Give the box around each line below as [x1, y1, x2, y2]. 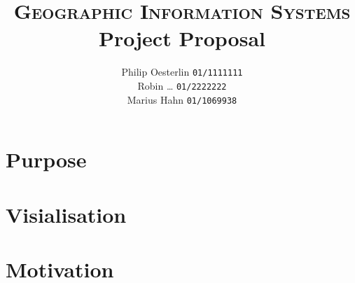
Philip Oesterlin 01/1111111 [121, 64, 243, 79]
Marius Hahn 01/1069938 [127, 92, 237, 106]
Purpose [6, 145, 87, 174]
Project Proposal [99, 24, 265, 53]
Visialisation [6, 200, 127, 228]
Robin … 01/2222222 [137, 78, 227, 92]
